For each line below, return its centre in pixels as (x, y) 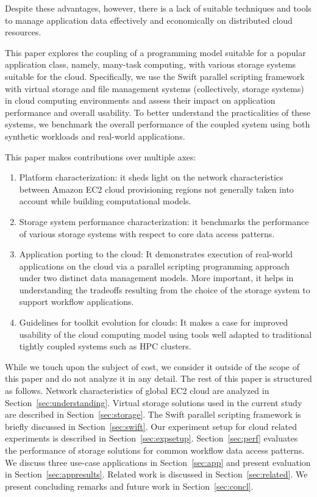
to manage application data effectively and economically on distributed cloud (149, 20)
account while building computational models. (105, 201)
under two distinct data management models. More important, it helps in (156, 278)
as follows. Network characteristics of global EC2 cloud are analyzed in (137, 391)
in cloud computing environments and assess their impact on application (140, 100)
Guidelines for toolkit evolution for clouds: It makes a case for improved (154, 322)
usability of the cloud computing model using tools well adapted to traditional (166, 334)
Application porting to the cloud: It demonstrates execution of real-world (156, 254)
